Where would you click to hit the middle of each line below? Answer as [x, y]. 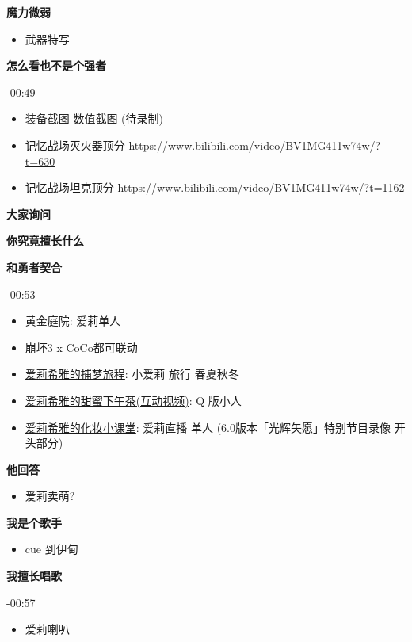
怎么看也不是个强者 [56, 65]
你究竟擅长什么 [45, 241]
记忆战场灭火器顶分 [75, 145]
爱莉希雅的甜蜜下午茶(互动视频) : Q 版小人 [133, 400]
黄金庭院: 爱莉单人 [73, 321]
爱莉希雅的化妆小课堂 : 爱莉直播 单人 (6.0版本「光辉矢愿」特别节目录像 [208, 427]
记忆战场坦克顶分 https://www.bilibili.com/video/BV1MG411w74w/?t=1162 [215, 187]
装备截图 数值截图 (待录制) [94, 118]
